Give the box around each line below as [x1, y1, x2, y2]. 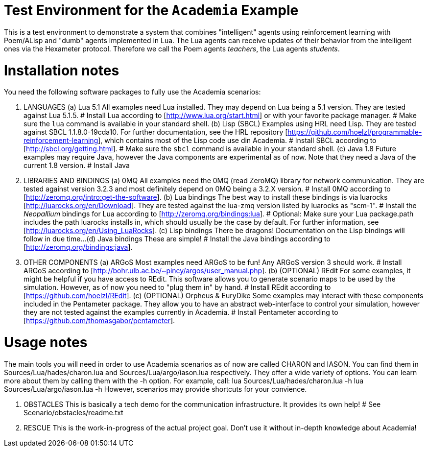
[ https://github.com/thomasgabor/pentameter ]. [24, 316, 175, 325]
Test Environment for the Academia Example [4, 2, 299, 19]
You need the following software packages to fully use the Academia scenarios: [4, 88, 261, 96]
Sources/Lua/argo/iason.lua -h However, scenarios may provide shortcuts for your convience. [4, 384, 307, 393]
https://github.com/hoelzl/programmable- [287, 128, 422, 137]
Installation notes [4, 62, 119, 79]
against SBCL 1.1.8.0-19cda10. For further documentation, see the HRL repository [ [24, 128, 288, 137]
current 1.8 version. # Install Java [24, 161, 130, 170]
